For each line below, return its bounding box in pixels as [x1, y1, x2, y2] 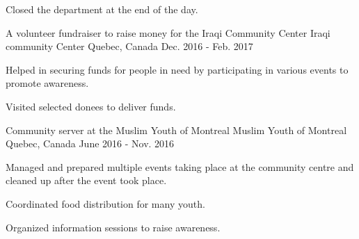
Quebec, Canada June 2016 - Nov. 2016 [6, 136, 175, 151]
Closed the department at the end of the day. [6, 2, 198, 16]
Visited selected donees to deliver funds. [6, 99, 176, 113]
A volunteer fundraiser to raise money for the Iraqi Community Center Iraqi [6, 25, 330, 40]
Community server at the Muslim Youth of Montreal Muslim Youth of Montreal [6, 122, 347, 137]
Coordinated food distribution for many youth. [6, 196, 205, 211]
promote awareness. [6, 76, 89, 90]
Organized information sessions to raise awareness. [6, 220, 221, 234]
